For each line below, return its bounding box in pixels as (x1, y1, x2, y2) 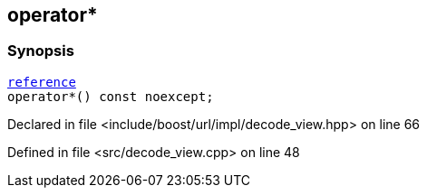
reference (7, 74, 76, 89)
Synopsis (7, 42, 74, 60)
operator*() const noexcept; (7, 88, 214, 104)
